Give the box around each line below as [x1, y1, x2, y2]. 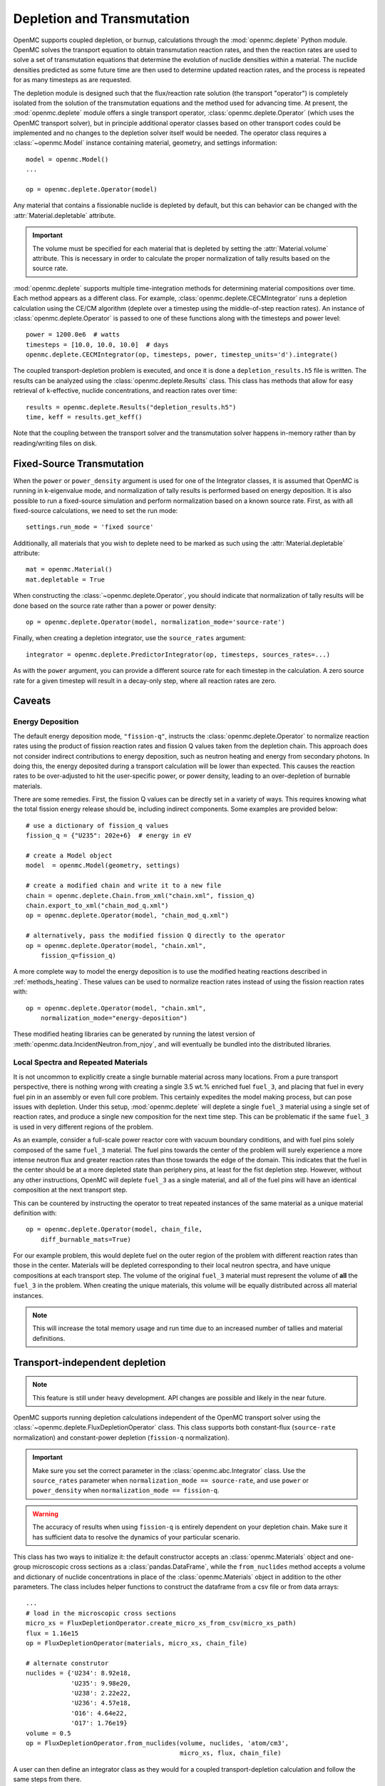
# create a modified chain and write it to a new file [26, 882, 222, 889]
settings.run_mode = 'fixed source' [26, 523, 154, 532]
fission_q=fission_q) [40, 951, 117, 959]
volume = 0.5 [26, 1729, 71, 1737]
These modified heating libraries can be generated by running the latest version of [13, 1029, 256, 1039]
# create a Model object [26, 852, 113, 860]
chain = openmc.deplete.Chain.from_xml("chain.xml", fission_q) [26, 892, 256, 899]
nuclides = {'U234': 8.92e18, [26, 1669, 132, 1677]
